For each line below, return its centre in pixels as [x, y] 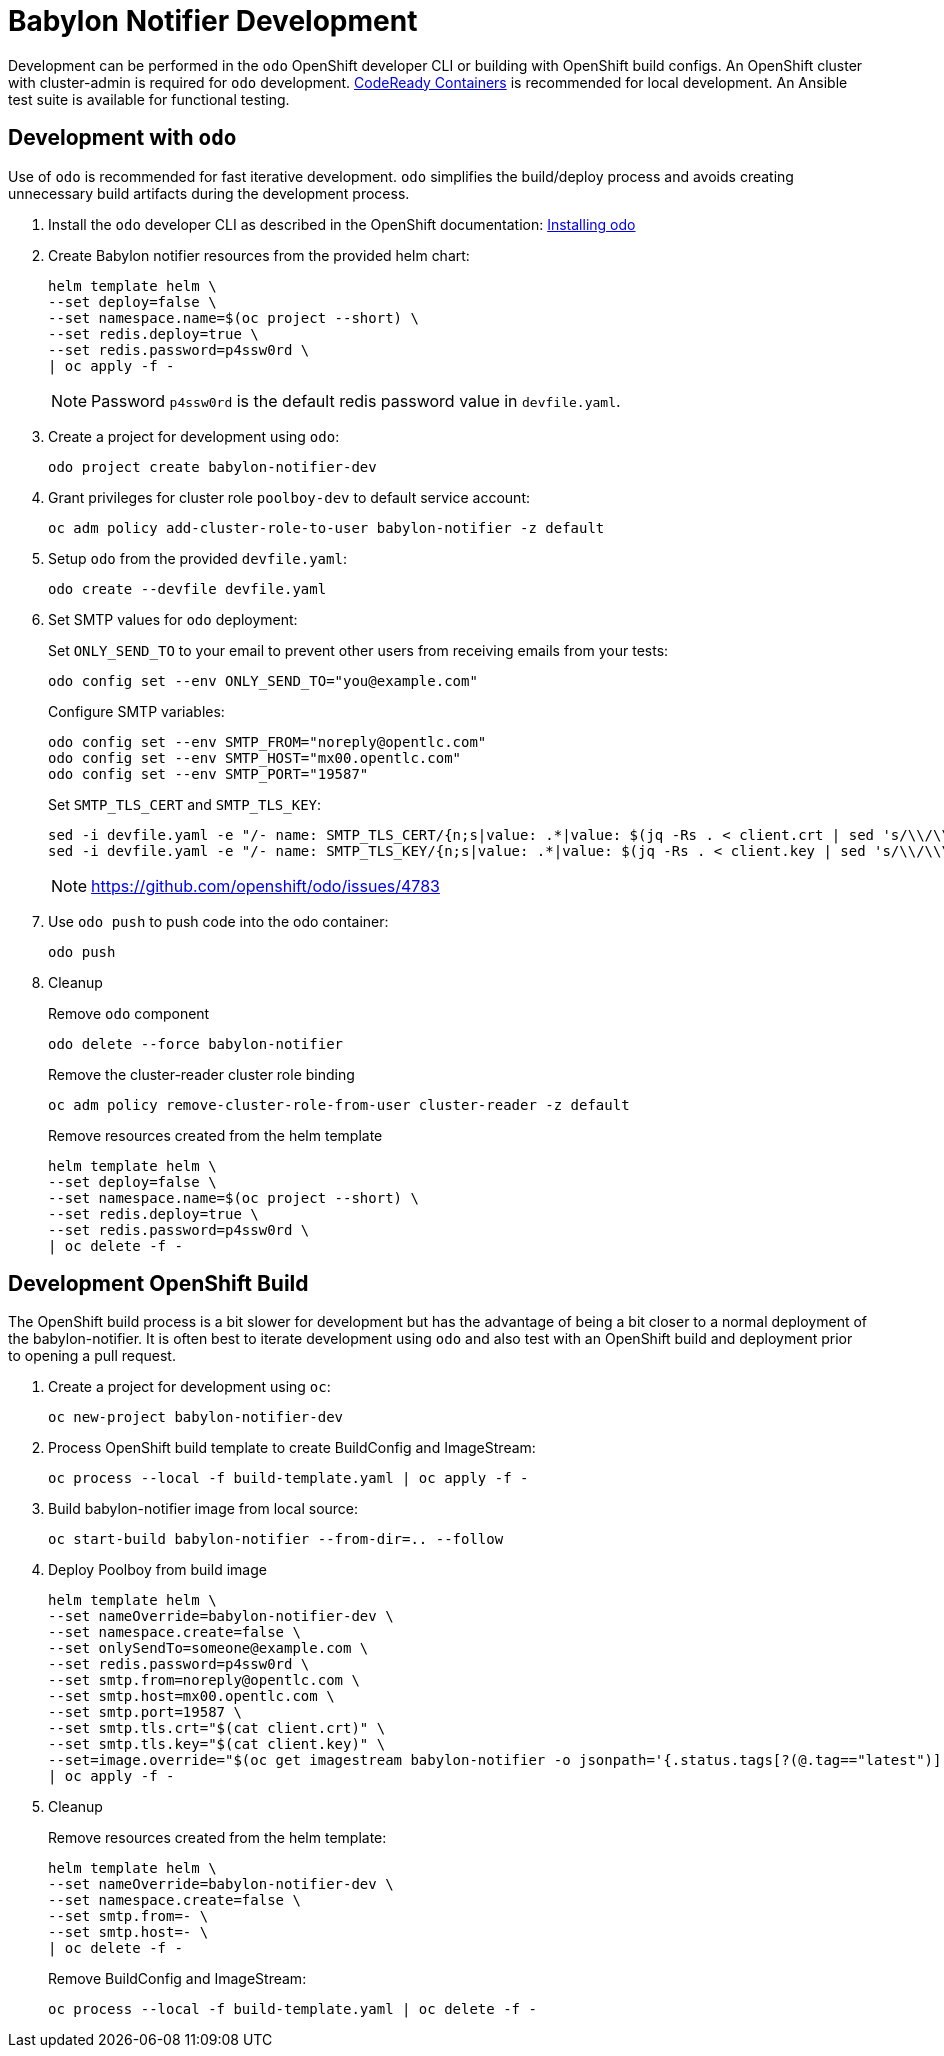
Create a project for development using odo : [194, 436]
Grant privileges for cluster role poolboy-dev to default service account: [289, 497]
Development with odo [122, 138]
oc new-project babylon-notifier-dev [196, 1417]
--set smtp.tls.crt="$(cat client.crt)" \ [217, 1728]
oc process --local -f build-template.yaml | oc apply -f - [288, 1478]
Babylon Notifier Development [213, 21]
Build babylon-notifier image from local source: [203, 1509]
